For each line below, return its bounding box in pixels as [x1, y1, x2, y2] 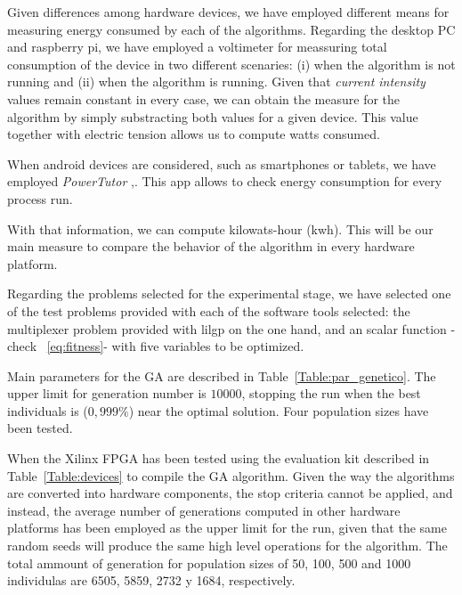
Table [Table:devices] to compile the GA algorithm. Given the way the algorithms [7, 466, 455, 485]
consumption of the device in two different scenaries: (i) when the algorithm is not [7, 54, 456, 73]
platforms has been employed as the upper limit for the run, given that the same [7, 518, 447, 537]
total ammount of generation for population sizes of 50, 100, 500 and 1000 [7, 553, 411, 572]
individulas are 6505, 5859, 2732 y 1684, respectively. [7, 571, 296, 590]
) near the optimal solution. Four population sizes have [128, 401, 429, 420]
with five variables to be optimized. [111, 337, 304, 355]
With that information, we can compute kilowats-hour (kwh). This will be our [7, 219, 434, 238]
